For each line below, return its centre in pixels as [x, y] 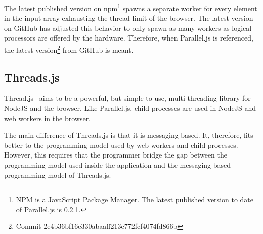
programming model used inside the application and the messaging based [118, 165]
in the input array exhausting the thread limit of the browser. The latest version [129, 18]
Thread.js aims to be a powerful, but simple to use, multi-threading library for [127, 98]
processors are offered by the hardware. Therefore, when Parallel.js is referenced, [129, 38]
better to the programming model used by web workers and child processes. [121, 145]
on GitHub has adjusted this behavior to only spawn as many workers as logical [128, 28]
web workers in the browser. [48, 118]
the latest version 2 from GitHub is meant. [69, 49]
